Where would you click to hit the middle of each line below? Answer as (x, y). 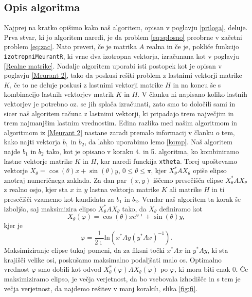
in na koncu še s (197, 84)
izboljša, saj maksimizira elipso (50, 208)
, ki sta (218, 250)
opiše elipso (210, 170)
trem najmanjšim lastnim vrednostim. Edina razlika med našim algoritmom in (121, 123)
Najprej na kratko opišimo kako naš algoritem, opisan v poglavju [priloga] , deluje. (126, 27)
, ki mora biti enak (202, 269)
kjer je (13, 225)
